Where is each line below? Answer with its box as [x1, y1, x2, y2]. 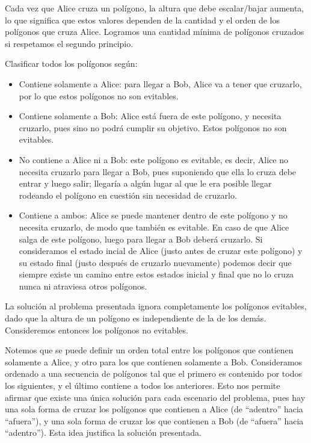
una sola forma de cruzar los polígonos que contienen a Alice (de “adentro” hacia [5, 403, 303, 415]
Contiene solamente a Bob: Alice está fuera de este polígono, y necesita [19, 110, 282, 122]
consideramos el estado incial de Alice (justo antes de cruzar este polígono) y [19, 244, 303, 257]
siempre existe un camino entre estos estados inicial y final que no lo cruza [19, 268, 294, 280]
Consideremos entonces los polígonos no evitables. [5, 323, 188, 336]
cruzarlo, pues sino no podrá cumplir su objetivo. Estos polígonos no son [19, 121, 287, 134]
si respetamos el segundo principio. [5, 37, 134, 49]
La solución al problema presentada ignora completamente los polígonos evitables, [5, 300, 307, 312]
